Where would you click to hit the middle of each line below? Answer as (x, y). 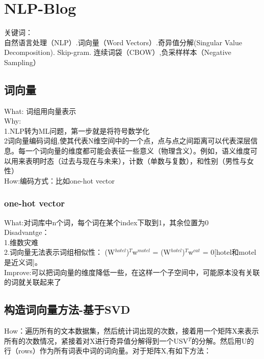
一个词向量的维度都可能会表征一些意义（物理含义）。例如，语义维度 (138, 151)
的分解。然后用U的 (223, 340)
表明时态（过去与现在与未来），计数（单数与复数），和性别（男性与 (136, 160)
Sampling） (22, 62)
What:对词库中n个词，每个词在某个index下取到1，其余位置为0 (107, 222)
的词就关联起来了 (33, 282)
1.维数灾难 (21, 242)
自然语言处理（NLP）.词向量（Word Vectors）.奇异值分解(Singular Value (123, 42)
